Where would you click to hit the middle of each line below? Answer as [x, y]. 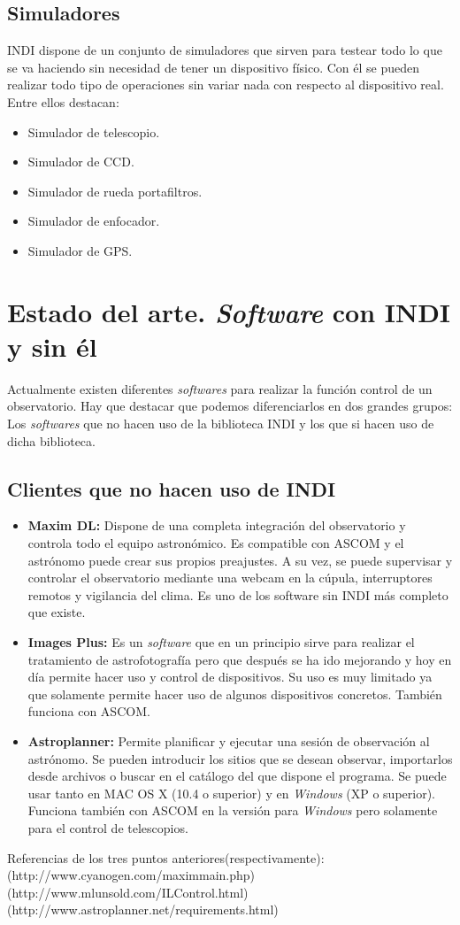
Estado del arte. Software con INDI [229, 312]
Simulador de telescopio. [94, 131]
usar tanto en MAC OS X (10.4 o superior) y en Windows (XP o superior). [231, 793]
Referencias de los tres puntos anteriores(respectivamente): [166, 857]
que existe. [57, 612]
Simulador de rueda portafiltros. [115, 191]
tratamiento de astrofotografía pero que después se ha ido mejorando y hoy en [240, 659]
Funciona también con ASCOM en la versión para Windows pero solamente [233, 810]
